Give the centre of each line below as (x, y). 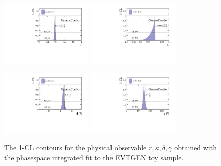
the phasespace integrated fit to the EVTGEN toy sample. (94, 157)
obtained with (196, 147)
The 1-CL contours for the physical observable (75, 147)
